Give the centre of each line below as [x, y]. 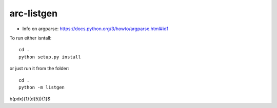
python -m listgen [42, 87]
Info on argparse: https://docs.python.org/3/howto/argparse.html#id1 [95, 29]
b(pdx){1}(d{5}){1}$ [30, 99]
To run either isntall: [31, 38]
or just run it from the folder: [39, 69]
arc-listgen [34, 13]
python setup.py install [50, 57]
